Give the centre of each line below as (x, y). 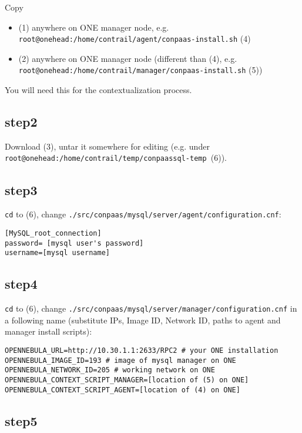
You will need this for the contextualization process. (98, 90)
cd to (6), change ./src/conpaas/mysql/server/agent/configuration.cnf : (143, 214)
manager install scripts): (48, 331)
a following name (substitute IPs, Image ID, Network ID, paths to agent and (143, 320)
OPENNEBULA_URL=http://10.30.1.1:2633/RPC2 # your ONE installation (142, 351)
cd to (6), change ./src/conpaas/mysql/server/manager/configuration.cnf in (151, 308)
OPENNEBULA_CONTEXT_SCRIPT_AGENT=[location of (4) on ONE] (123, 390)
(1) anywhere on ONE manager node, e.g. (94, 27)
